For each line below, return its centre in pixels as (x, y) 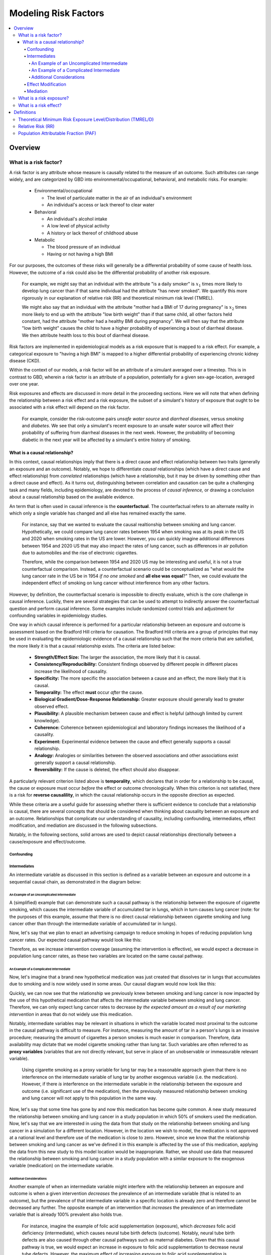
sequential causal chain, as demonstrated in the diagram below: (75, 882)
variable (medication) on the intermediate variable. (61, 1166)
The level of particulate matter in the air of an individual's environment (119, 198)
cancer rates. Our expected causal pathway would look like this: (75, 940)
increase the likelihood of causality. (71, 671)
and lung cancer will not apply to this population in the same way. (90, 1098)
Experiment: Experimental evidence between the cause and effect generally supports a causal (132, 741)
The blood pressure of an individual (84, 247)
